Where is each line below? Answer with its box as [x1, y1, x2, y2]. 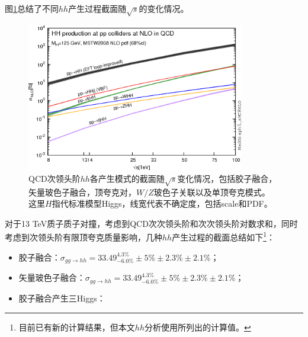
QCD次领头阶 [28, 172, 81, 184]
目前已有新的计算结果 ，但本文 [18, 320, 135, 333]
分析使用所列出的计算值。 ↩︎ [144, 320, 251, 333]
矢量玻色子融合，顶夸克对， [28, 185, 136, 198]
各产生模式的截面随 [89, 172, 165, 184]
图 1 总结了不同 [5, 2, 59, 14]
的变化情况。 [139, 2, 189, 14]
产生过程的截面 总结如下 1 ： [172, 229, 275, 243]
